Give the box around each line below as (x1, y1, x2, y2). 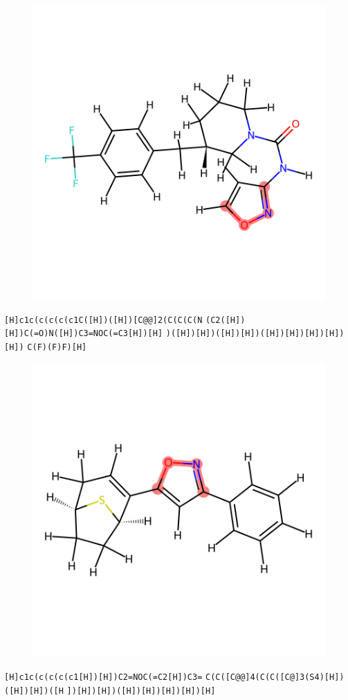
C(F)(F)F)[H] (27, 342, 87, 352)
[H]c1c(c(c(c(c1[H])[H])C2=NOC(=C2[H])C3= (4, 672, 203, 683)
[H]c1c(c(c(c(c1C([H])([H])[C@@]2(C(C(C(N (4, 315, 203, 325)
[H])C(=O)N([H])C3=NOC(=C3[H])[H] (4, 329, 163, 339)
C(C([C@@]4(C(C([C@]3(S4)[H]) (205, 672, 345, 683)
